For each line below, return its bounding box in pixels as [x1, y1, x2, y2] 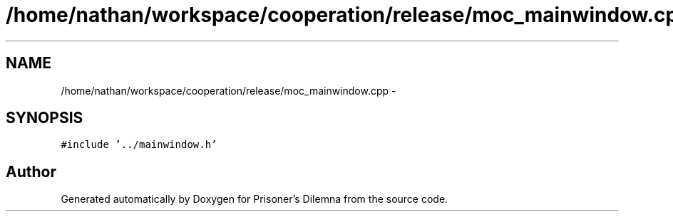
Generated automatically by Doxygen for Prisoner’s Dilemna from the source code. [61, 193, 448, 206]
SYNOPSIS [6, 109, 83, 127]
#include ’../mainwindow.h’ [61, 139, 217, 151]
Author [6, 162, 56, 181]
